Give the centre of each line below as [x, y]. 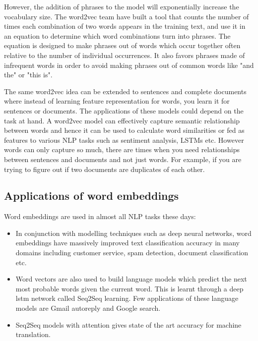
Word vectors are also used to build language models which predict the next [131, 279]
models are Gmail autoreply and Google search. [88, 308]
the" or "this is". [28, 75]
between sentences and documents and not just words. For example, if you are [123, 159]
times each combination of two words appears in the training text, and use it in [125, 26]
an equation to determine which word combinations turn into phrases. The [117, 35]
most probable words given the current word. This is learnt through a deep [129, 288]
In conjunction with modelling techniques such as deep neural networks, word [133, 233]
